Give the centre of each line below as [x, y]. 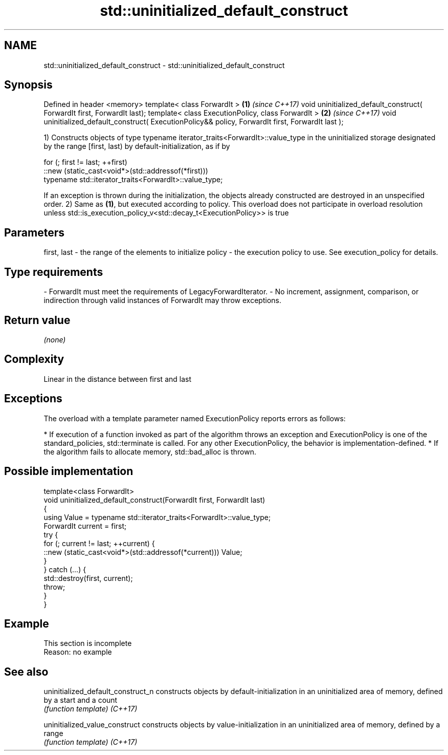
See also [26, 672]
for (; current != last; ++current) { [99, 543]
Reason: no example [78, 652]
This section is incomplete [88, 643]
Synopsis [28, 85]
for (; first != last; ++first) [85, 162]
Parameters [34, 232]
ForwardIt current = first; [85, 526]
